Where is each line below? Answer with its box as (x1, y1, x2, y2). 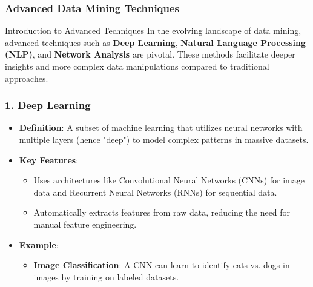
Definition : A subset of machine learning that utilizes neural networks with (19, 121, 303, 134)
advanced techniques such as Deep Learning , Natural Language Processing (5, 36, 306, 48)
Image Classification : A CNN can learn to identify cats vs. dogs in (33, 259, 290, 271)
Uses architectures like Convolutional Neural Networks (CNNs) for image (33, 174, 305, 186)
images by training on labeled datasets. (33, 270, 179, 283)
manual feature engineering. (33, 217, 137, 230)
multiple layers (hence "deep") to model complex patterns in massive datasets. (19, 133, 309, 145)
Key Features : (19, 153, 79, 166)
